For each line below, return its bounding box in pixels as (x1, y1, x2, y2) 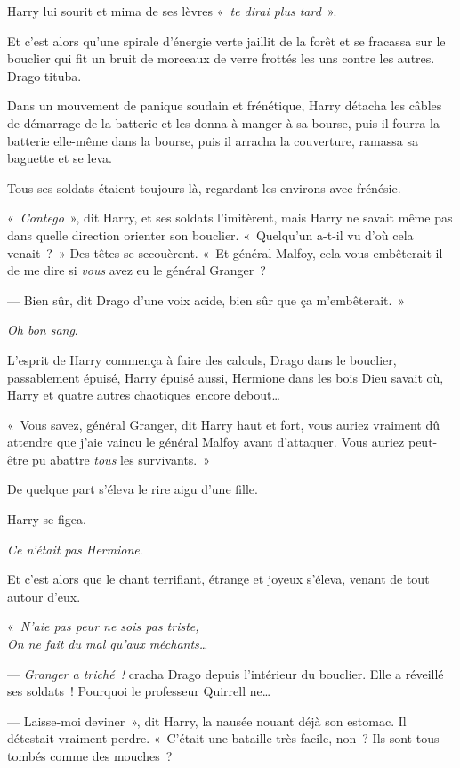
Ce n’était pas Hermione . (7, 539, 143, 558)
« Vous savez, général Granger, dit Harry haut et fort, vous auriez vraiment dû (7, 415, 440, 433)
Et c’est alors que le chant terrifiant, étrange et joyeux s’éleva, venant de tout (7, 570, 430, 588)
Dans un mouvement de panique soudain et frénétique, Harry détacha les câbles (7, 96, 442, 115)
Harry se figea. (7, 510, 86, 529)
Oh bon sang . (7, 320, 78, 339)
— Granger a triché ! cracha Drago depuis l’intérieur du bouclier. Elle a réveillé (7, 664, 444, 683)
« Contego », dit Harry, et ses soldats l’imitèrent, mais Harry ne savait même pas (7, 208, 453, 227)
